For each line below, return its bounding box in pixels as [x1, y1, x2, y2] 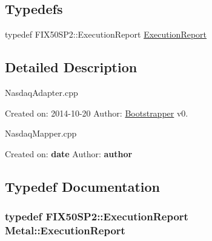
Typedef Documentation [5, 177, 160, 195]
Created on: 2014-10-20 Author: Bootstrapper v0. [5, 106, 188, 119]
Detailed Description [5, 58, 137, 76]
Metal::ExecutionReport [5, 223, 125, 237]
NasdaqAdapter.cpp [5, 86, 78, 98]
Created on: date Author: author [5, 147, 133, 160]
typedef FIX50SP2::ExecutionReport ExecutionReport [5, 28, 207, 41]
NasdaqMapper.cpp [5, 127, 77, 140]
